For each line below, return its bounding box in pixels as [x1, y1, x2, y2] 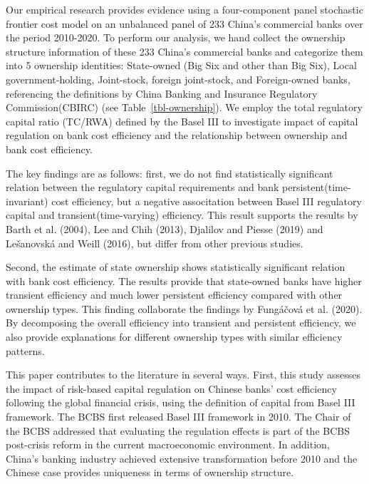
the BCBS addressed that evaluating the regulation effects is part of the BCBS [6, 423, 350, 438]
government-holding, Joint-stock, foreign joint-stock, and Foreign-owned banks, [6, 71, 350, 86]
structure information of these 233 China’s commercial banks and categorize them [6, 43, 363, 58]
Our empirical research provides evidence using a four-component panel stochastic [6, 2, 363, 16]
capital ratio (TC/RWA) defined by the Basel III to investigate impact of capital [6, 113, 358, 128]
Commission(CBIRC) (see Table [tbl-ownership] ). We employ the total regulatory [6, 100, 363, 115]
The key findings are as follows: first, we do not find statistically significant [6, 165, 333, 180]
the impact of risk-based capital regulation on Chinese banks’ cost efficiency [6, 381, 337, 396]
